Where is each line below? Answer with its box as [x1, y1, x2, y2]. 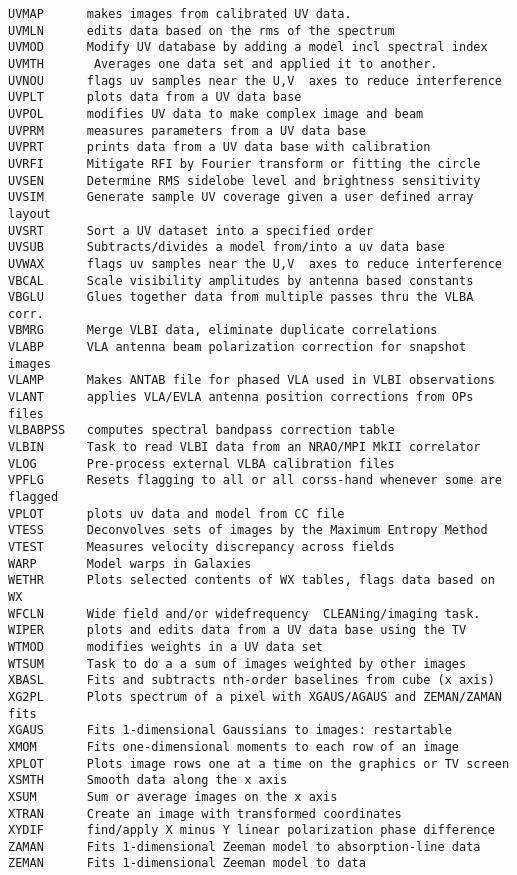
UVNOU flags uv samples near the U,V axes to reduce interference [8, 73, 502, 88]
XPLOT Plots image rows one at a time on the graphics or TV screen [8, 756, 510, 771]
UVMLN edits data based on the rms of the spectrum [8, 23, 395, 38]
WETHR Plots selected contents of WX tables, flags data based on [8, 573, 495, 588]
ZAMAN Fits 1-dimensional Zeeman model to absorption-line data [8, 839, 481, 854]
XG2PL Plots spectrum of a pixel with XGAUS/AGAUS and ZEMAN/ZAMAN [8, 689, 502, 704]
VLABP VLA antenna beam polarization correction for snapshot [8, 340, 467, 355]
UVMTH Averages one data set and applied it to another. [8, 56, 438, 71]
